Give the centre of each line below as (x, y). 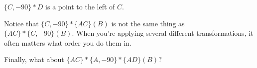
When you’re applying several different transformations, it (165, 33)
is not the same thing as (148, 23)
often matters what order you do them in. (68, 42)
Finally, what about (34, 59)
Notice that (21, 23)
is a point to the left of (80, 6)
